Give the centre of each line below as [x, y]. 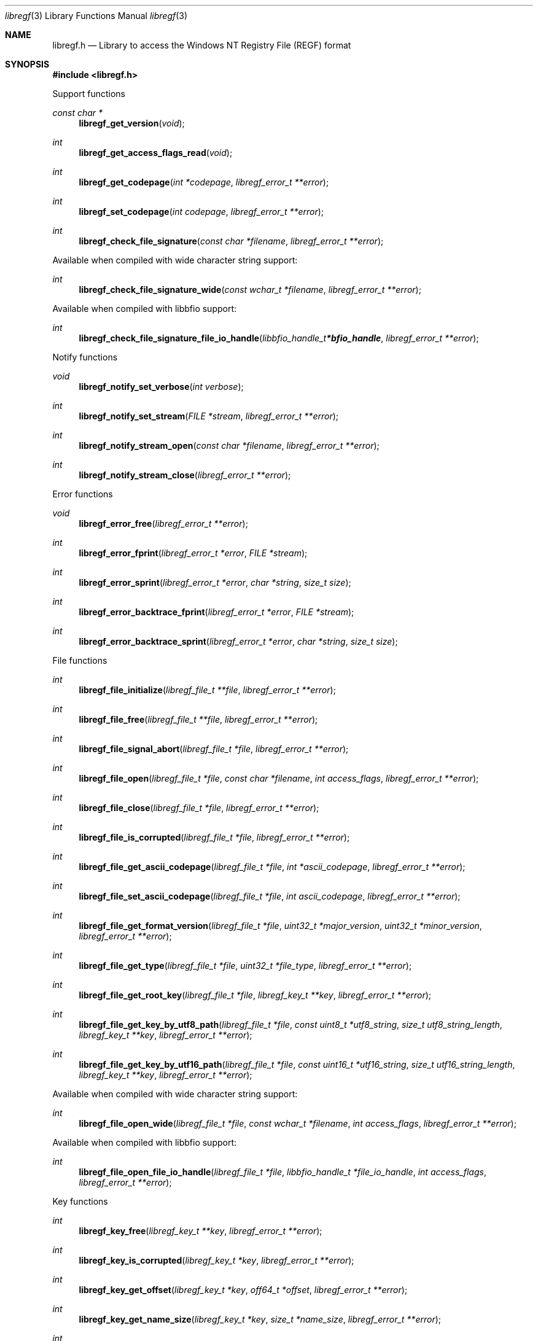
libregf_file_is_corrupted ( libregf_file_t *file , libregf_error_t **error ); [214, 837]
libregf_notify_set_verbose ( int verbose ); [161, 387]
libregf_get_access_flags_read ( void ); [156, 153]
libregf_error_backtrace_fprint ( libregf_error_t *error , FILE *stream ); [216, 612]
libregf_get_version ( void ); [132, 123]
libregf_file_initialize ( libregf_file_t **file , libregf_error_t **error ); [207, 690]
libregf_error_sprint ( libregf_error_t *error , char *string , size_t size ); [215, 582]
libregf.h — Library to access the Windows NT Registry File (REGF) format [202, 45]
